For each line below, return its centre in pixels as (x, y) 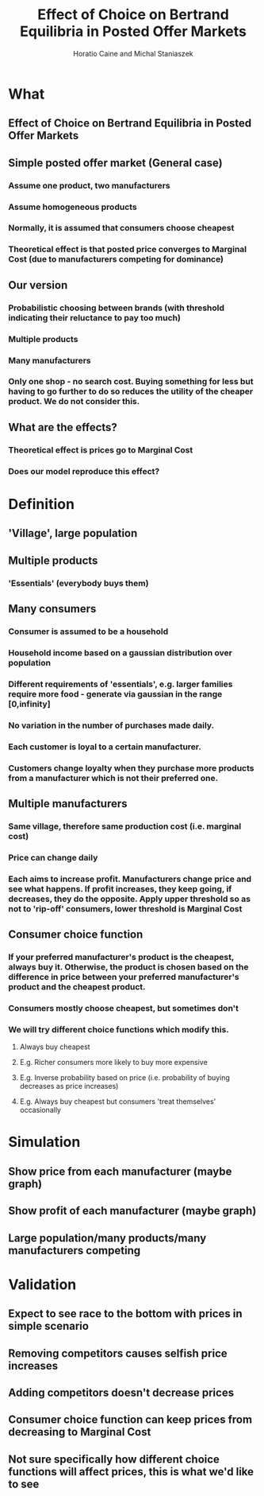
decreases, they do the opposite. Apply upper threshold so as (130, 899)
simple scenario (49, 1326)
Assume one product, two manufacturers (89, 185)
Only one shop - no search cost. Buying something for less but (131, 382)
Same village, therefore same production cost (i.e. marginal (125, 826)
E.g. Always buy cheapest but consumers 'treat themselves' (118, 1102)
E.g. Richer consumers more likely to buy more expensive (113, 1063)
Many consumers (52, 609)
